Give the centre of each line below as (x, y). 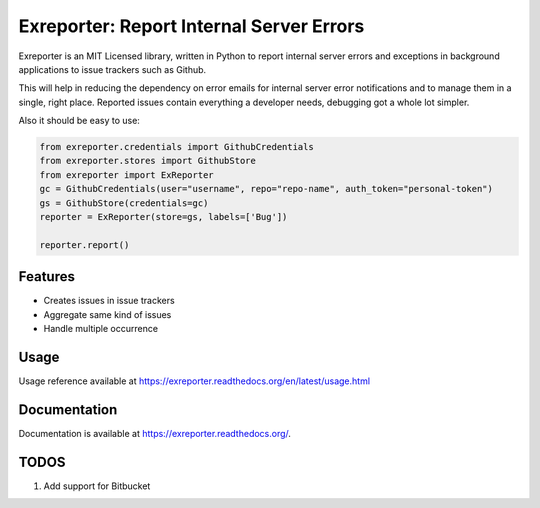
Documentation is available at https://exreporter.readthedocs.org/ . (155, 433)
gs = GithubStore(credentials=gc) (124, 203)
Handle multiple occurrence (101, 329)
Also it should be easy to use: (79, 121)
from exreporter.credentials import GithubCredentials (176, 147)
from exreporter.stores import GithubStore (148, 161)
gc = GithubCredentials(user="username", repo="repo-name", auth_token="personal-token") (266, 189)
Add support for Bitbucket (97, 486)
